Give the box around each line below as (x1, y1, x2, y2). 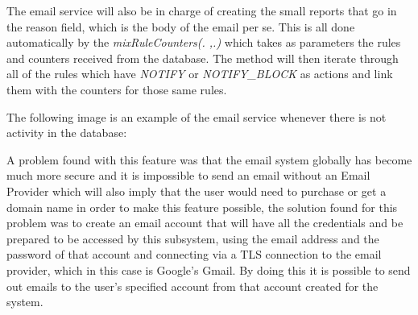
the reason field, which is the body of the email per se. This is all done (6, 18, 355, 35)
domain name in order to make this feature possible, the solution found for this (6, 198, 398, 215)
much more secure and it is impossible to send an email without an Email (6, 167, 370, 184)
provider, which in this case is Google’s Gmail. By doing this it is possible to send (6, 261, 411, 278)
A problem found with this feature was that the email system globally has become (6, 151, 412, 168)
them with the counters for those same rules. (6, 81, 227, 97)
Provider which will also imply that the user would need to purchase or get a (6, 182, 387, 199)
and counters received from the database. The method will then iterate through (6, 49, 399, 66)
